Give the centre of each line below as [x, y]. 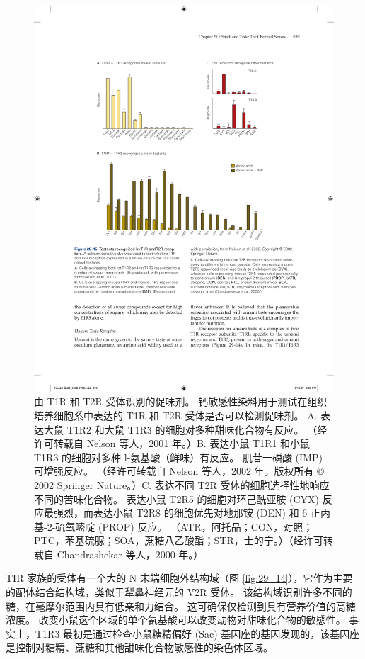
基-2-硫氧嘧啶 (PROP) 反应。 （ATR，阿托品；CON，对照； [174, 526]
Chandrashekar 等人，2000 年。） [130, 554]
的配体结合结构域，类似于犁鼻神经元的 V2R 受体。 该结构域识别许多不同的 [179, 592]
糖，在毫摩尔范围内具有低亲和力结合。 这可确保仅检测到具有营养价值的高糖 [181, 606]
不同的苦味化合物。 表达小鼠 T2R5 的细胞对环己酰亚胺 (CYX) [177, 499]
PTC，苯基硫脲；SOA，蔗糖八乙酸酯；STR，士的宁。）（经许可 [179, 540]
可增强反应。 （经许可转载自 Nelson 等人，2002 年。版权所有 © [179, 471]
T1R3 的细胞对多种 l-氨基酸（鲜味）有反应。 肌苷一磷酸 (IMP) [178, 457]
